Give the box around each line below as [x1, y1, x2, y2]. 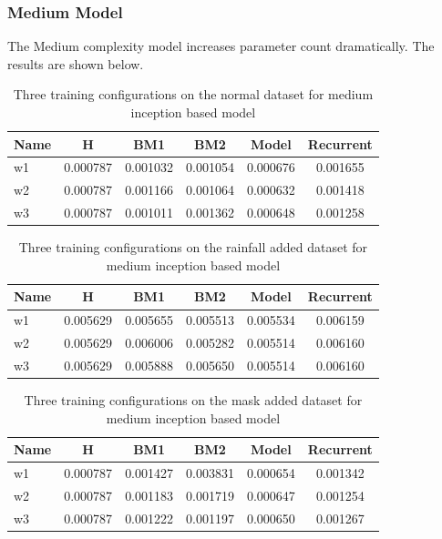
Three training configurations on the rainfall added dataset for [18, 238, 368, 257]
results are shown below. [7, 54, 144, 73]
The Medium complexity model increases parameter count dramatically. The [7, 36, 435, 56]
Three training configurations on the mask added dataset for [24, 391, 363, 410]
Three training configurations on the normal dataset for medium [13, 85, 374, 104]
